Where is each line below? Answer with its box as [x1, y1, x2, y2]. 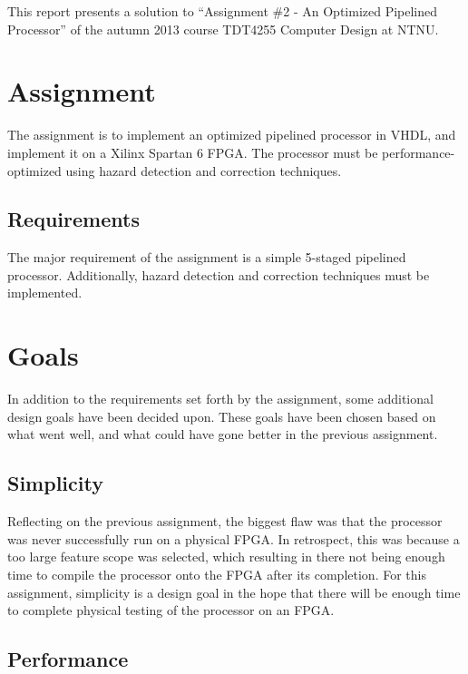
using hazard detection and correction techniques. [65, 161, 342, 180]
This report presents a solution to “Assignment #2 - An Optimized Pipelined [7, 2, 438, 20]
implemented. [7, 283, 83, 302]
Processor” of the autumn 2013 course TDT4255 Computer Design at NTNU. [7, 19, 439, 38]
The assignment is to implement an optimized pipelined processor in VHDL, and [7, 125, 456, 144]
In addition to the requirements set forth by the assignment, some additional [7, 389, 434, 408]
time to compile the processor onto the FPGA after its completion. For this [7, 564, 426, 583]
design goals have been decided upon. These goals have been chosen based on [7, 406, 436, 425]
